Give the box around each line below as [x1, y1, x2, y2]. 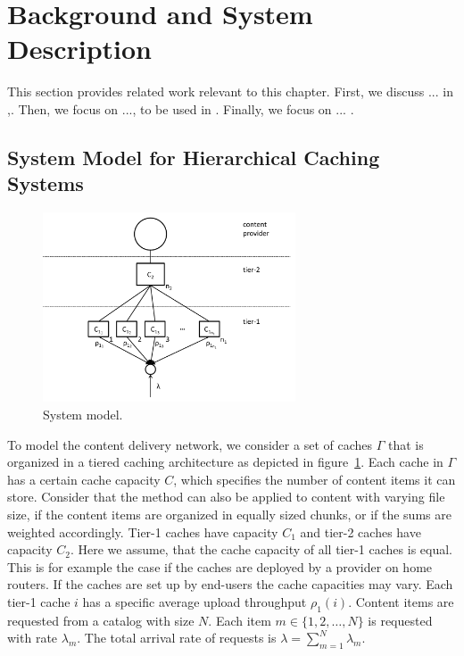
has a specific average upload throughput [82, 592, 307, 610]
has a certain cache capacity [7, 469, 161, 488]
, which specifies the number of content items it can [173, 469, 456, 488]
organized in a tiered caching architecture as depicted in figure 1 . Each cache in [7, 453, 443, 471]
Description [7, 30, 153, 67]
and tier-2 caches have [300, 522, 421, 541]
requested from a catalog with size [7, 610, 195, 629]
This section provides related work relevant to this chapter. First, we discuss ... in [7, 82, 453, 101]
